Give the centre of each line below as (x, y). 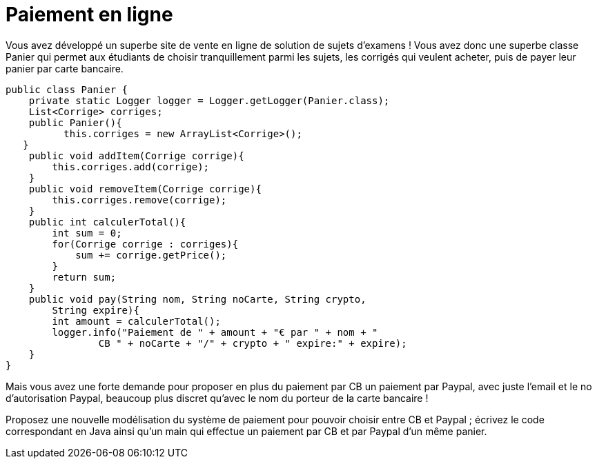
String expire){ (96, 310)
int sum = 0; (87, 233)
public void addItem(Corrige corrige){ (136, 155)
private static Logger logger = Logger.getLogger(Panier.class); (209, 100)
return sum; (84, 277)
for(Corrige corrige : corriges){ (145, 244)
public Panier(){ (75, 122)
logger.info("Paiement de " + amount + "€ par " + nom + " (215, 332)
